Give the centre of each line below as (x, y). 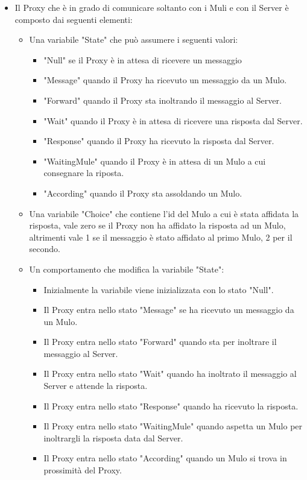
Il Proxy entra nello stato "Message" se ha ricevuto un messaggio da (169, 310)
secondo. (45, 249)
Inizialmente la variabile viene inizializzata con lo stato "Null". (159, 289)
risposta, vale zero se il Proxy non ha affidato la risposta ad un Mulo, (157, 225)
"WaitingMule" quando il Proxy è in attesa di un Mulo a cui (155, 161)
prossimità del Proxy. (83, 470)
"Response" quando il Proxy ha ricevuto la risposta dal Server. (159, 141)
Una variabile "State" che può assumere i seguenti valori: (134, 39)
